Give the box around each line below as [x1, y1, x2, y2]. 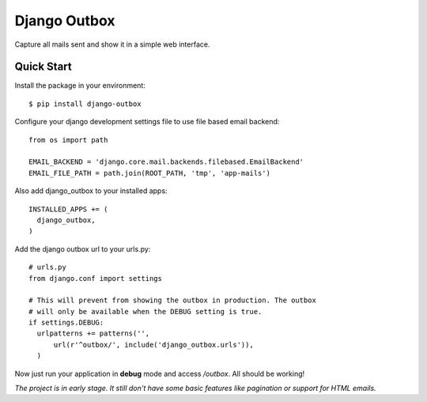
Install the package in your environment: [14, 81, 145, 90]
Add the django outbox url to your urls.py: [14, 244, 151, 253]
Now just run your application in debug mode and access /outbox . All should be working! [14, 369, 305, 378]
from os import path [28, 135, 108, 144]
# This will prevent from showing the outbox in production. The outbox [28, 296, 316, 305]
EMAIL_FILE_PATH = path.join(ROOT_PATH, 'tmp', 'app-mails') [28, 169, 270, 177]
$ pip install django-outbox [28, 99, 142, 108]
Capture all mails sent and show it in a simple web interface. [14, 40, 210, 49]
